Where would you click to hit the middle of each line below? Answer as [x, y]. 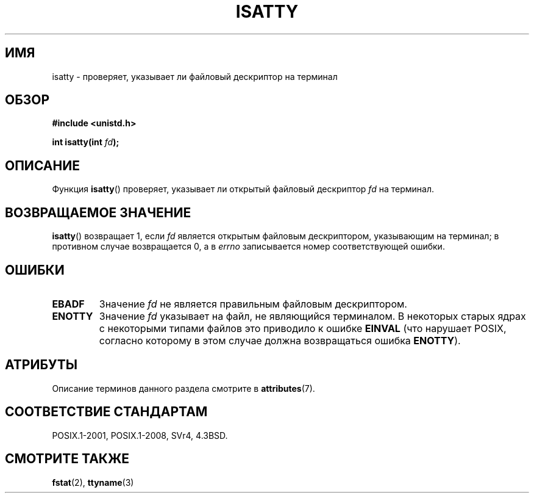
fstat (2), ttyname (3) [93, 482]
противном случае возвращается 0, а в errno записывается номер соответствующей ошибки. [248, 247]
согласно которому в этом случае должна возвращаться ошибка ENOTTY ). [280, 340]
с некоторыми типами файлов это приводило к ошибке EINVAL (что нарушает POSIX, [303, 328]
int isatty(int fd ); [86, 142]
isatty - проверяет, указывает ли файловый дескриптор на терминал [195, 76]
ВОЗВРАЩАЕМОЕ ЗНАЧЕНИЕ [98, 212]
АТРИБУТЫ [41, 365]
